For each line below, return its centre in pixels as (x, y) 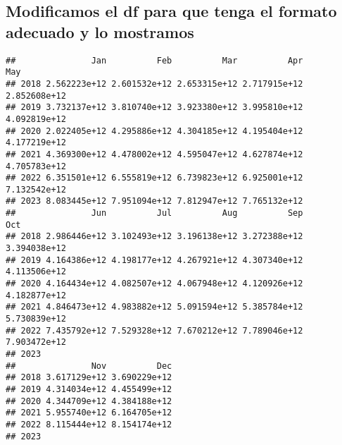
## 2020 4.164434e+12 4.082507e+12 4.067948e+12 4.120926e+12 (154, 284)
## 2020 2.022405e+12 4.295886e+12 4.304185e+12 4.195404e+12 (154, 131)
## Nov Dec (89, 366)
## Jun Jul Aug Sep (154, 213)
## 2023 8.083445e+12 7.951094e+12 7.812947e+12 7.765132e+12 (154, 201)
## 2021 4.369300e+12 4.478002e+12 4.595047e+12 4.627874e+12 (154, 154)
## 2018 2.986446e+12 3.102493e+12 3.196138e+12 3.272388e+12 (154, 237)
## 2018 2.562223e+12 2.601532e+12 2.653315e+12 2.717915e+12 (154, 84)
